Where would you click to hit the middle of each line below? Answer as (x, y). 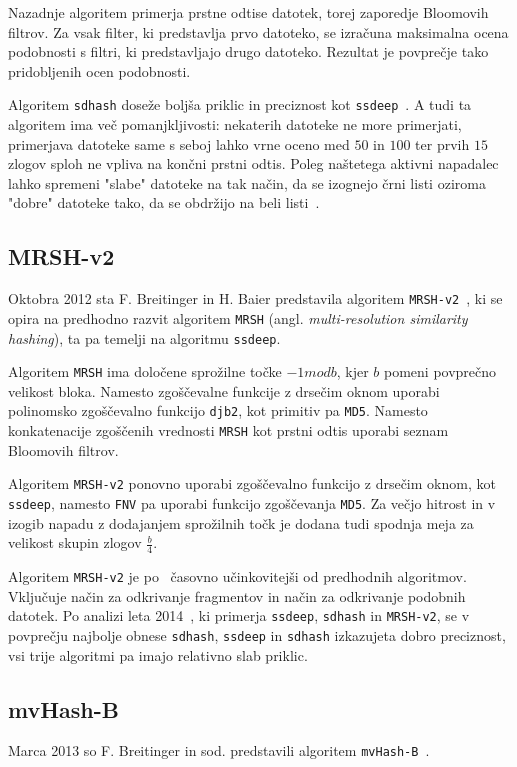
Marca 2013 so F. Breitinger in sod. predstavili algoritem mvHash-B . (219, 750)
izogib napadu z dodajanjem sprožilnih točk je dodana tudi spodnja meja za (241, 522)
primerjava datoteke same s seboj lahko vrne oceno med (179, 143)
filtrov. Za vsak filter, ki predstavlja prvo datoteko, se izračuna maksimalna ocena (258, 31)
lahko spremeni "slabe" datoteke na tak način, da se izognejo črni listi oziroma (247, 182)
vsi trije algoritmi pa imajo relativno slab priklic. (158, 654)
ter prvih (442, 143)
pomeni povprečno (440, 371)
